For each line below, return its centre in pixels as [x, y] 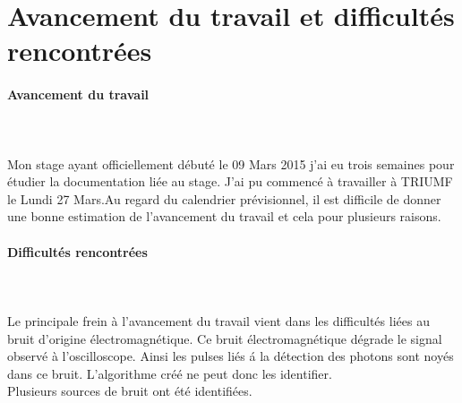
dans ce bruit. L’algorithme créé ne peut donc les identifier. [170, 373]
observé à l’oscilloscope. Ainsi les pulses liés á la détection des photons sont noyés [231, 356]
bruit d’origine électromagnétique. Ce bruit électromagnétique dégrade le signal [225, 338]
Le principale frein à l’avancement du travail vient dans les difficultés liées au [218, 320]
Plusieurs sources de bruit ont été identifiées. [130, 391]
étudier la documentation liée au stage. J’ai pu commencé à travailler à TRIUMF [230, 181]
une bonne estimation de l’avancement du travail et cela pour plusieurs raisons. [224, 216]
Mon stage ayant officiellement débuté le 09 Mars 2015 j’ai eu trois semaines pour [231, 163]
